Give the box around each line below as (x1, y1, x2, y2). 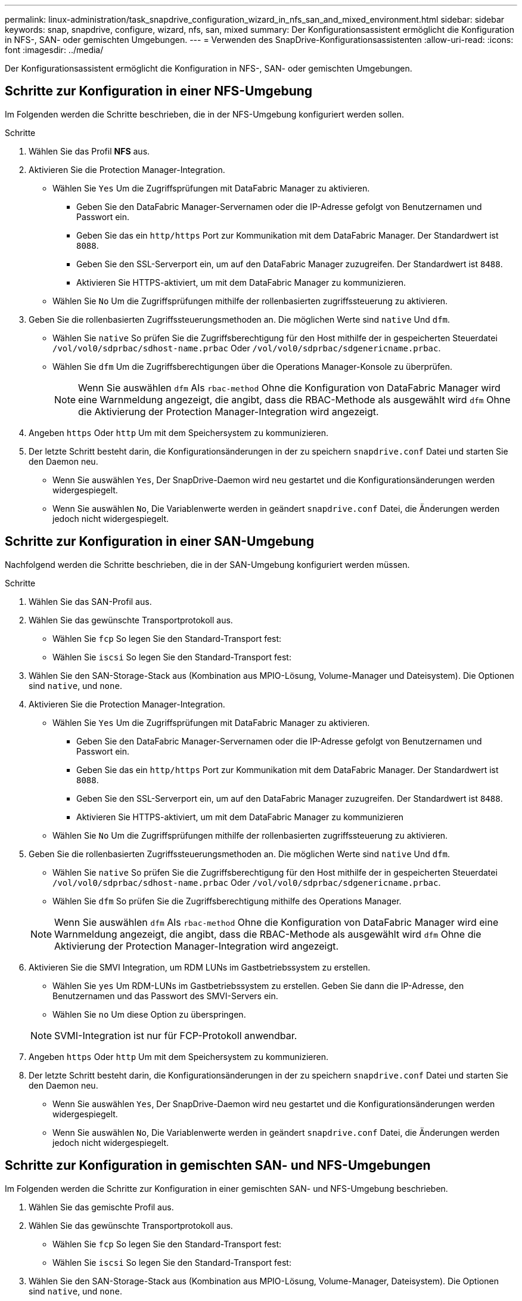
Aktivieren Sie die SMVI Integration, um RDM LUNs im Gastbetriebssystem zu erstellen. (29, 962, 371, 972)
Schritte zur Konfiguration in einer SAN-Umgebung (5, 534, 315, 549)
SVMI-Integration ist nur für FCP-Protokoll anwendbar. (54, 1029, 297, 1042)
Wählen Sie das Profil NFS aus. (29, 146, 150, 156)
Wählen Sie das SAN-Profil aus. (29, 596, 152, 607)
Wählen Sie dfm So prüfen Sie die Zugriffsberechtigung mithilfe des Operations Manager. (52, 895, 402, 906)
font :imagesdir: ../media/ (5, 45, 104, 55)
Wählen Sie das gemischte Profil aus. (29, 1201, 174, 1212)
